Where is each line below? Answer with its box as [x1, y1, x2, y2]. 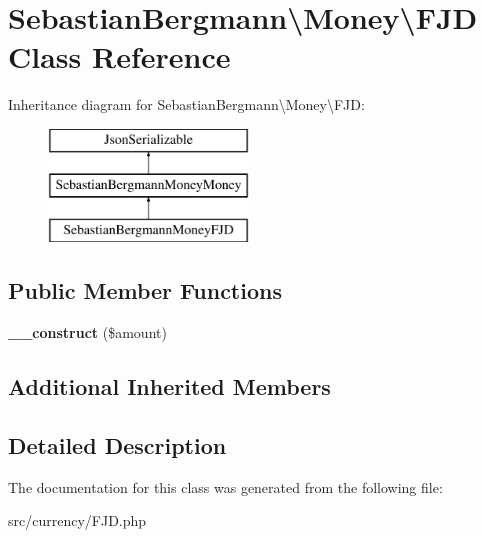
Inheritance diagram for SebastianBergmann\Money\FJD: [8, 94, 365, 115]
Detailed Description [8, 429, 227, 460]
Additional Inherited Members [8, 371, 331, 402]
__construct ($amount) [8, 322, 167, 343]
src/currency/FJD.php [8, 510, 147, 531]
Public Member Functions [8, 275, 282, 306]
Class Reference [8, 36, 231, 77]
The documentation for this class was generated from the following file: [8, 476, 443, 497]
